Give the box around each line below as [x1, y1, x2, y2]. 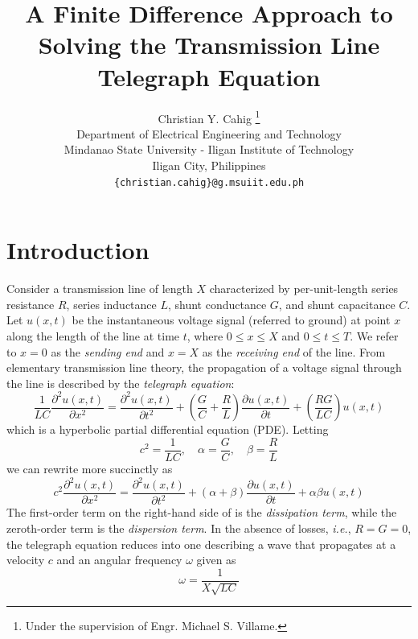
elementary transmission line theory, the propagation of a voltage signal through [6, 359, 402, 376]
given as [196, 551, 236, 568]
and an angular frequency [56, 551, 182, 568]
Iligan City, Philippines [152, 156, 266, 173]
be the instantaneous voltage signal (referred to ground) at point [72, 311, 391, 328]
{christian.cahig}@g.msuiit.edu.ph [113, 176, 305, 188]
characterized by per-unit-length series [209, 280, 399, 297]
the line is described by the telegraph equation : [6, 374, 235, 391]
